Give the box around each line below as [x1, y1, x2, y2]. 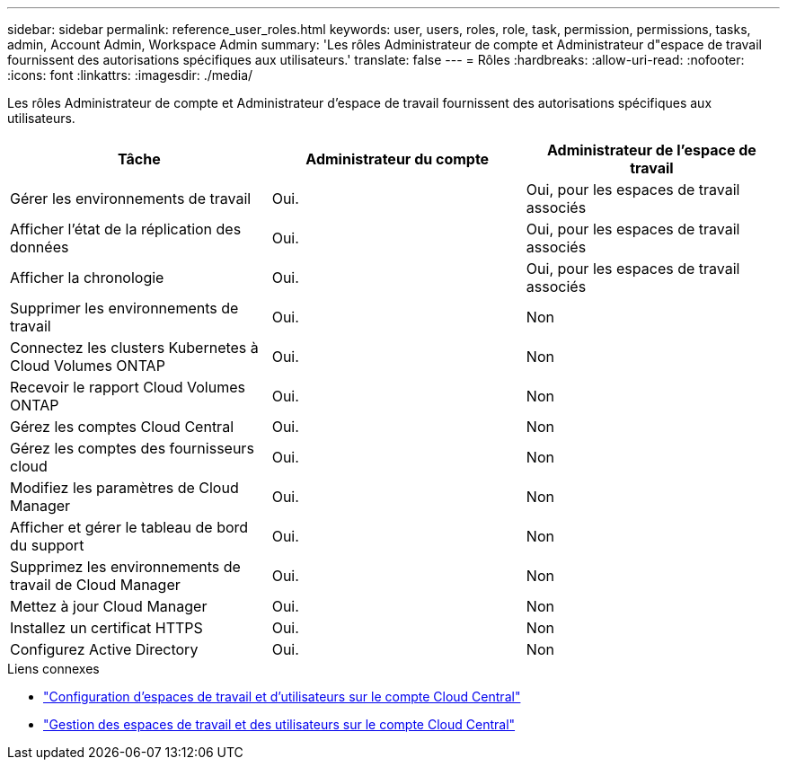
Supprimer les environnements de [10, 299, 239, 317]
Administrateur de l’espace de [546, 141, 756, 159]
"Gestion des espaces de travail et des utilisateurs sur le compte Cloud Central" [43, 717, 516, 732]
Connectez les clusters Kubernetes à [10, 339, 259, 357]
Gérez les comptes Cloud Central [10, 418, 234, 436]
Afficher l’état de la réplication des [10, 220, 242, 238]
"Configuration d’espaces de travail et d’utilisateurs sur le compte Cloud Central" [43, 689, 521, 704]
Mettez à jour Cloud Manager [10, 597, 208, 615]
